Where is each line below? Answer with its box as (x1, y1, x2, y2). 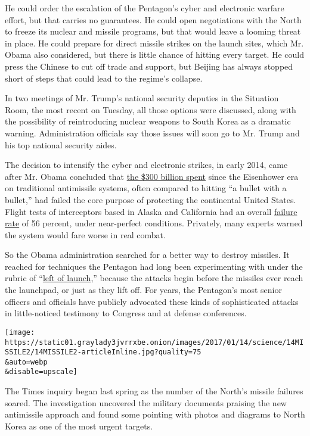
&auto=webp (5, 357, 48, 366)
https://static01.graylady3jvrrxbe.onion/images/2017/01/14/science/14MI (5, 338, 304, 347)
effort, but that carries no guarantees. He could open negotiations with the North (5, 13, 302, 26)
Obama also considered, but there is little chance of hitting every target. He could (5, 48, 305, 61)
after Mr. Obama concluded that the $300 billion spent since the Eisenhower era (5, 170, 299, 182)
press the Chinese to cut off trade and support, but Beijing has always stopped (5, 60, 293, 72)
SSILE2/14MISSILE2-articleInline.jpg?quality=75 (5, 348, 201, 357)
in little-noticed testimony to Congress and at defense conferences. (5, 307, 247, 319)
